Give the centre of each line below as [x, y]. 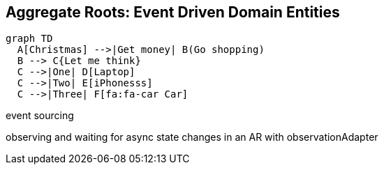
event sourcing [40, 116]
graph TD [29, 39]
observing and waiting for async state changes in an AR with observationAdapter [192, 137]
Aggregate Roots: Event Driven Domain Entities [173, 12]
